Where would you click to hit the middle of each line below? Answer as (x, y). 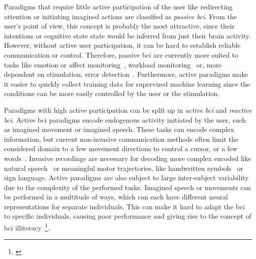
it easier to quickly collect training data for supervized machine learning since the (127, 83)
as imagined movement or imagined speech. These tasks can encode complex (119, 129)
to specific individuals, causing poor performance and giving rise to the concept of (128, 216)
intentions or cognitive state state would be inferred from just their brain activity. (128, 35)
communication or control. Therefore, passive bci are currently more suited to (121, 54)
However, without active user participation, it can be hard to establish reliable (122, 45)
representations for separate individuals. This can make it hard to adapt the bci (125, 206)
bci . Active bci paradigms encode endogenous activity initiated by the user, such (125, 119)
